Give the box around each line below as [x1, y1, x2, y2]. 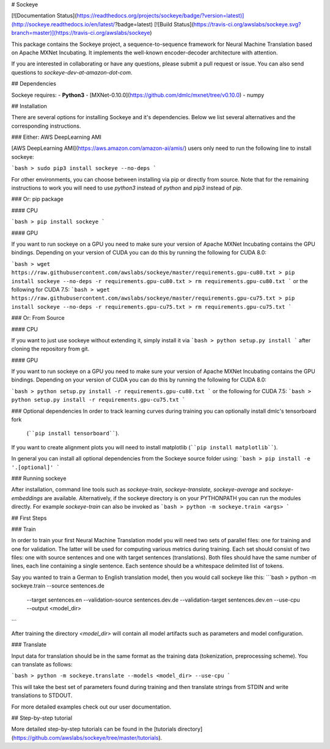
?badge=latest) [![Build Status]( [114, 20, 194, 28]
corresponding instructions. [11, 122, 81, 130]
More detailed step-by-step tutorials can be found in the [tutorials [11, 725, 177, 733]
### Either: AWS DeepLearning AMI [11, 133, 102, 141]
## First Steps [11, 514, 47, 522]
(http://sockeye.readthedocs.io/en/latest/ [11, 20, 116, 28]
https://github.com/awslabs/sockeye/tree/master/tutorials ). [13, 734, 163, 741]
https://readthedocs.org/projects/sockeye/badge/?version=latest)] [76, 12, 244, 20]
